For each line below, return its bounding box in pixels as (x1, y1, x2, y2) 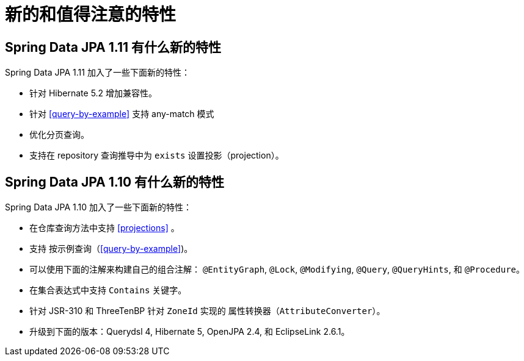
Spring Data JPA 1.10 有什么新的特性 (5, 174, 225, 190)
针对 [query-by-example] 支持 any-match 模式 (29, 109, 214, 120)
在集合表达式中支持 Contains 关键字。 (29, 285, 187, 296)
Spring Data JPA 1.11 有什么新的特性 (5, 39, 221, 55)
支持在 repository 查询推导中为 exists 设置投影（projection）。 (29, 150, 284, 161)
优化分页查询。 (29, 129, 89, 140)
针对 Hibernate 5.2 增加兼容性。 (29, 88, 158, 99)
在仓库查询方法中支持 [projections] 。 (29, 223, 180, 234)
